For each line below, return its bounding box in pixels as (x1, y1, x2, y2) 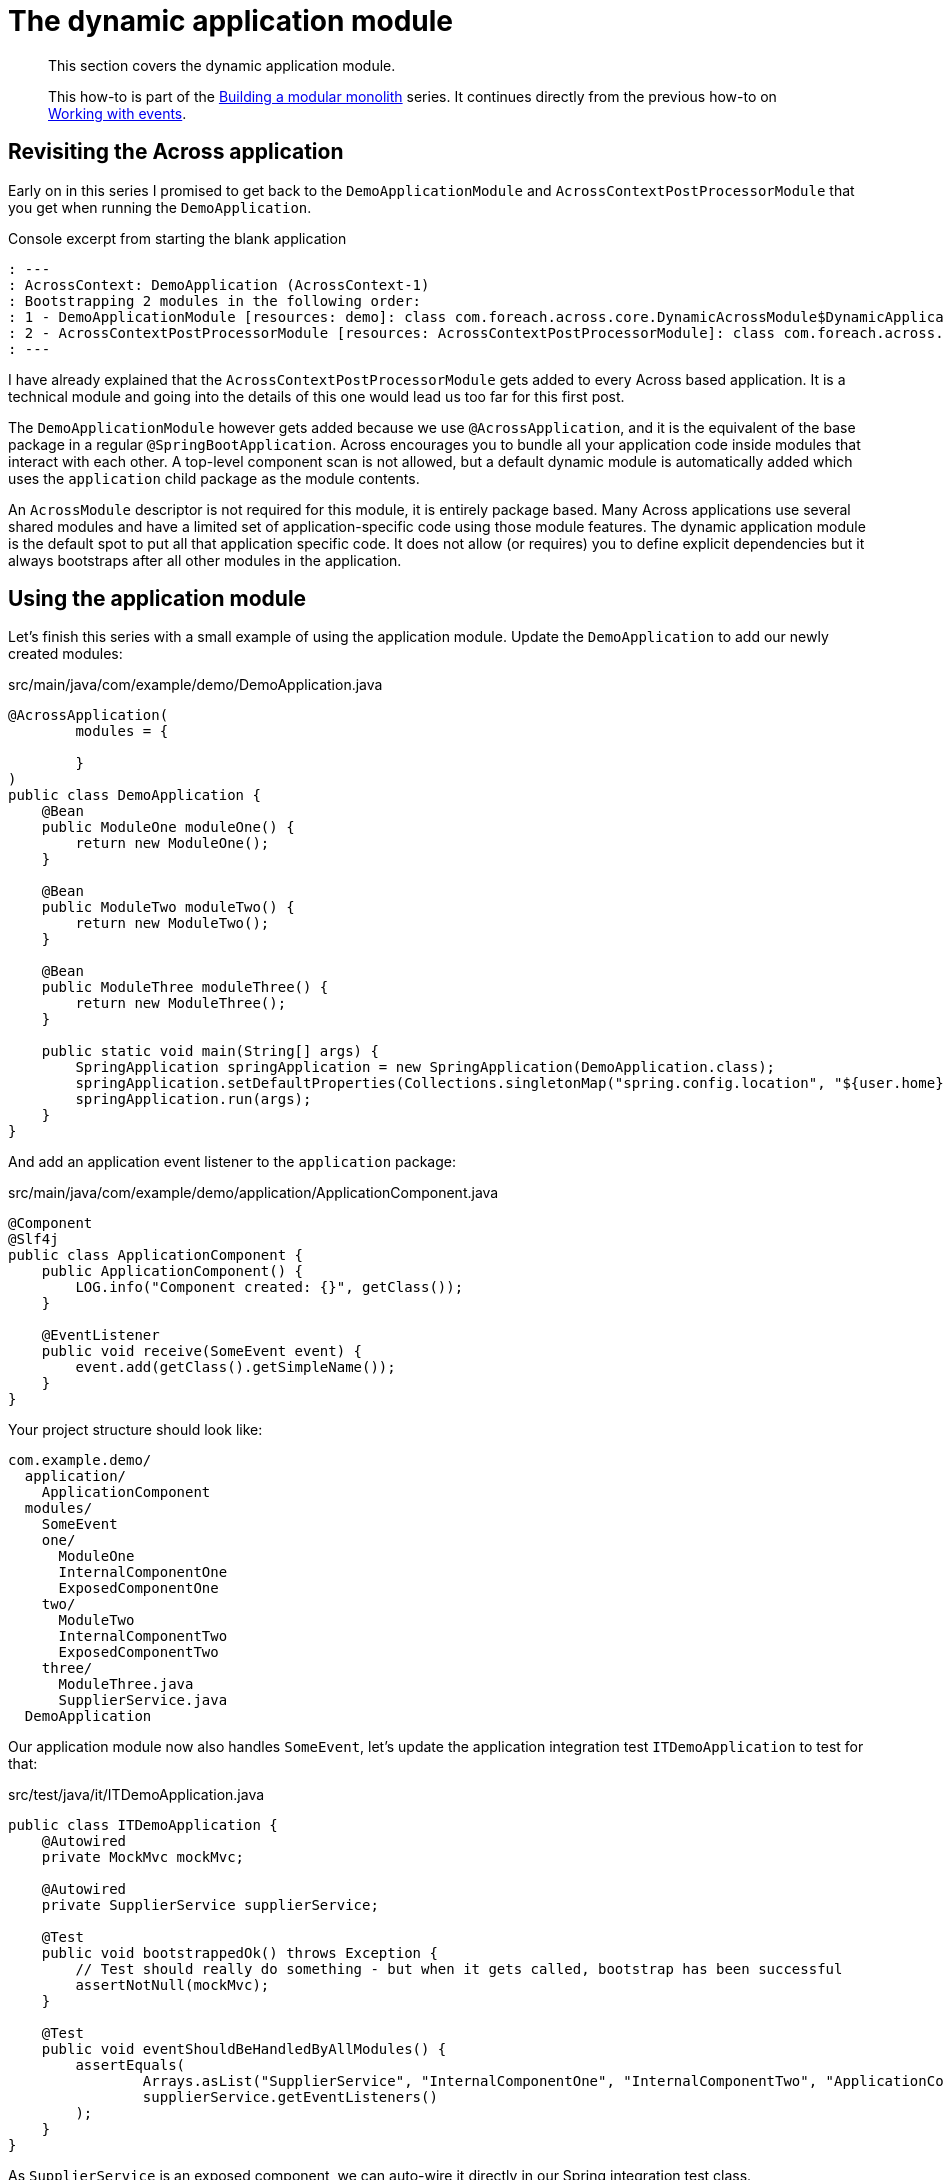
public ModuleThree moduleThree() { (41, 979, 329, 996)
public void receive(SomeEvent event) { (41, 1343, 363, 1360)
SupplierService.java (58, 1692, 228, 1709)
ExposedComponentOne (58, 1580, 219, 1597)
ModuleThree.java (58, 1676, 194, 1693)
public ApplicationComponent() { (41, 1263, 304, 1280)
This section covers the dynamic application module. (48, 56, 396, 74)
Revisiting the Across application (8, 139, 344, 165)
